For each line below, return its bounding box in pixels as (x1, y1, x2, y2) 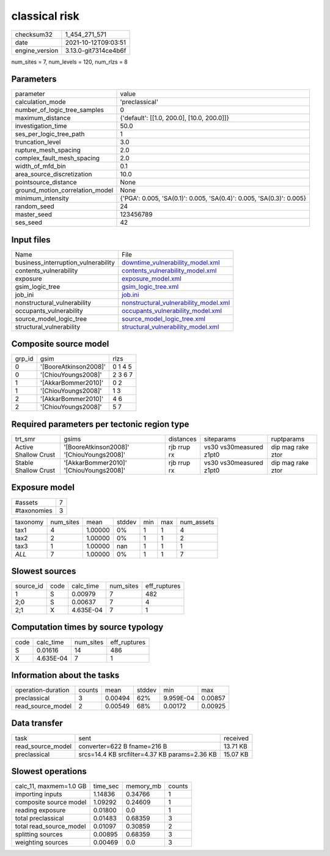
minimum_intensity (15, 194, 70, 203)
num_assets (180, 517, 215, 526)
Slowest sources (11, 566, 76, 576)
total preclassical (15, 814, 64, 823)
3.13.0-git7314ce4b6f (65, 46, 127, 54)
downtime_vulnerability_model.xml (121, 258, 220, 266)
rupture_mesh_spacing (15, 146, 81, 154)
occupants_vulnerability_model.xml (121, 306, 222, 315)
